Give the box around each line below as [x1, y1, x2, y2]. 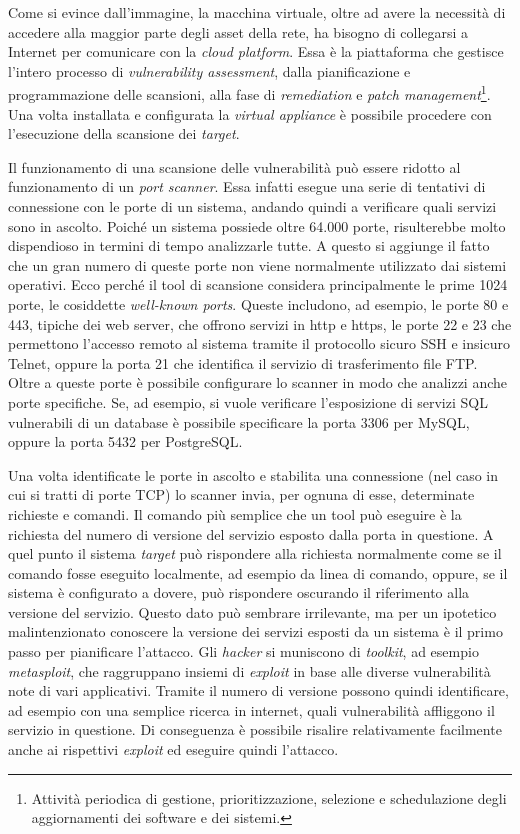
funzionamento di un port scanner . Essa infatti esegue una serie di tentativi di [8, 176, 486, 197]
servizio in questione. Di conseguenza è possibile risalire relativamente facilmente [8, 719, 502, 740]
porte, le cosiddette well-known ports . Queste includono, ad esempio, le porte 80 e [8, 293, 509, 314]
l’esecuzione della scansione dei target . [8, 123, 240, 144]
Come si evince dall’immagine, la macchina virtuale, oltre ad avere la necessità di [8, 2, 506, 22]
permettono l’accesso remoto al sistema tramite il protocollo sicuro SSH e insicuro [8, 333, 510, 354]
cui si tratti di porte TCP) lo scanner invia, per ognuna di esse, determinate [8, 484, 475, 505]
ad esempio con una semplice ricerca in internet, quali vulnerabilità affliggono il [8, 699, 495, 720]
